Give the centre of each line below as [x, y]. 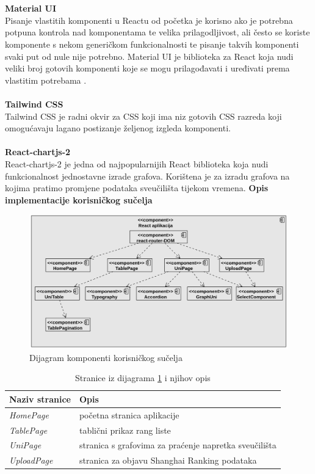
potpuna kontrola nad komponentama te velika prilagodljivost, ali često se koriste [157, 32]
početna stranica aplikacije [129, 414]
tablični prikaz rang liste [125, 430]
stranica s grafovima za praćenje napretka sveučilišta [178, 445]
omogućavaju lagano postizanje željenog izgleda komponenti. [118, 128]
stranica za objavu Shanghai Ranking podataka [168, 460]
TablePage [28, 430]
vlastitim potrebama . [46, 80]
